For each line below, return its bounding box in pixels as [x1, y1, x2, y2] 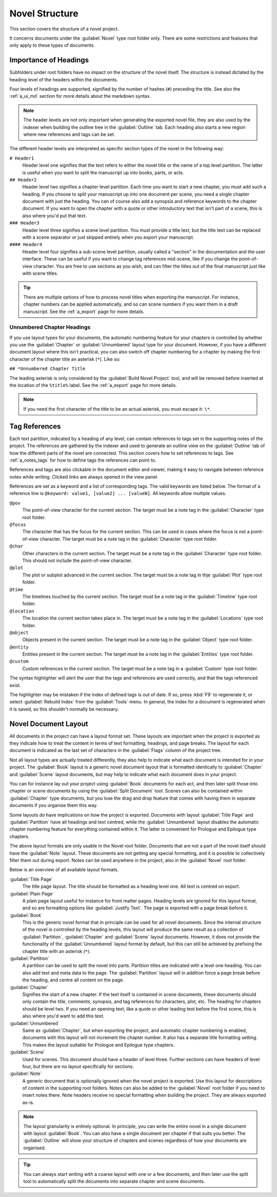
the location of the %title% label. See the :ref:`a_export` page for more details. [9, 382, 177, 389]
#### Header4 [9, 242, 43, 248]
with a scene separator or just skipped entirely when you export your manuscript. [22, 234, 194, 240]
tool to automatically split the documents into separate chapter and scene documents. [23, 1178, 205, 1184]
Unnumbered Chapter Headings [9, 324, 91, 331]
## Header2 [9, 177, 37, 183]
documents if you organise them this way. [9, 802, 98, 808]
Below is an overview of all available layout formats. [9, 867, 119, 873]
